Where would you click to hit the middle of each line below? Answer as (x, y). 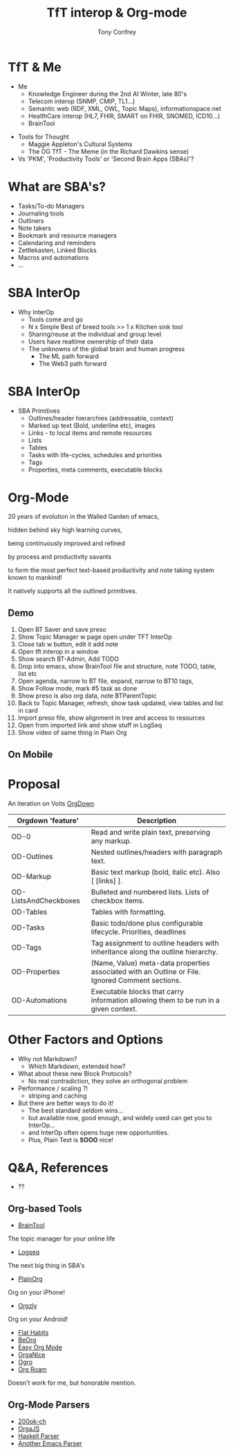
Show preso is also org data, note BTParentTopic (87, 696)
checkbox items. (118, 901)
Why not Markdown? (47, 1058)
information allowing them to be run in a (155, 1000)
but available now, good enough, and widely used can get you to (120, 1117)
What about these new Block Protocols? (75, 1073)
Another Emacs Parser (50, 1444)
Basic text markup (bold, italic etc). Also (156, 872)
